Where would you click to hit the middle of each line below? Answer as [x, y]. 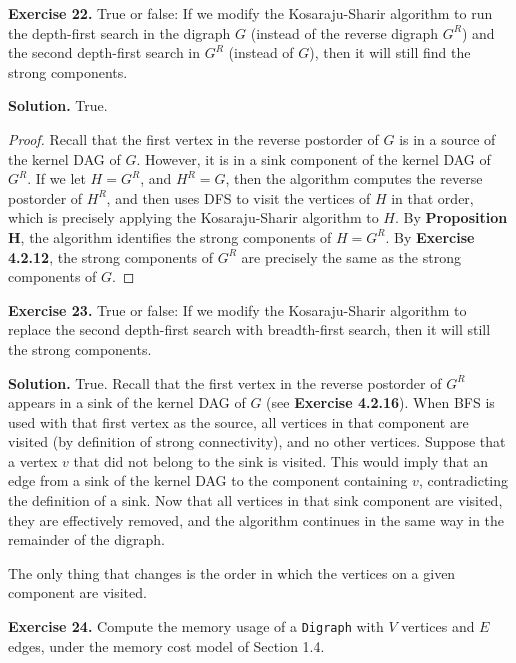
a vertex [33, 460]
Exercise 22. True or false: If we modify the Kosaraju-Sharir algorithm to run [250, 13]
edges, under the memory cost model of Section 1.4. [166, 645]
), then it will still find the [390, 52]
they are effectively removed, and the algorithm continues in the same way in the [256, 519]
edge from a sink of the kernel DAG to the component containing [208, 480]
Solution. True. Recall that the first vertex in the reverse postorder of [225, 382]
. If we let [56, 178]
